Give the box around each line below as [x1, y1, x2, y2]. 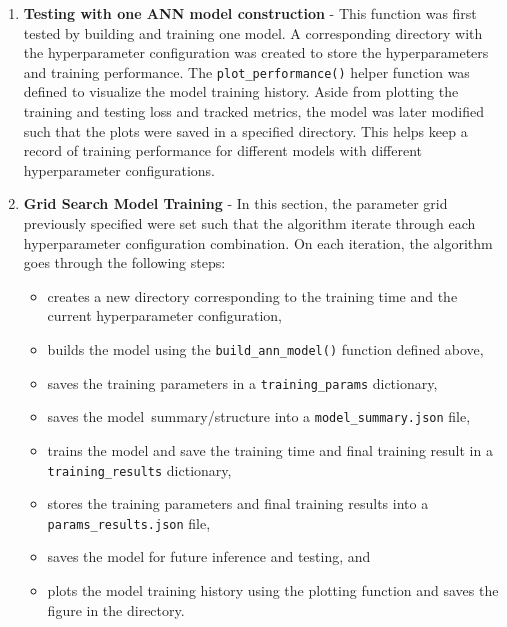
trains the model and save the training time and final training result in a [47, 439, 493, 460]
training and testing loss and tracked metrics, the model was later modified [23, 101, 484, 122]
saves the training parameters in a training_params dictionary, [47, 372, 438, 393]
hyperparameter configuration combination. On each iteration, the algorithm [23, 232, 493, 253]
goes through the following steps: [23, 252, 226, 273]
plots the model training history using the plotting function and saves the [47, 580, 499, 601]
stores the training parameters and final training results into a [47, 493, 429, 514]
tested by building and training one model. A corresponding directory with [23, 22, 483, 43]
